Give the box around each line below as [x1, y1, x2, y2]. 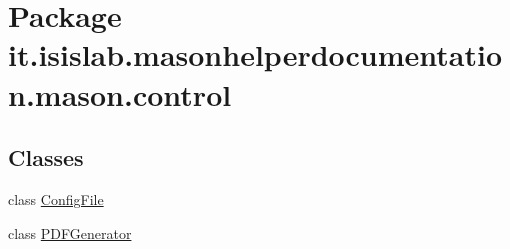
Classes [8, 142, 84, 173]
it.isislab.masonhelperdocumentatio [8, 34, 503, 75]
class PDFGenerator [8, 222, 132, 243]
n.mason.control [8, 73, 232, 114]
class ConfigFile [8, 188, 104, 209]
